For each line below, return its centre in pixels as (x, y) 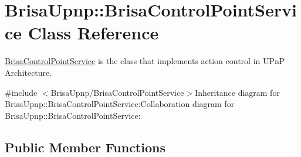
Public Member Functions (85, 147)
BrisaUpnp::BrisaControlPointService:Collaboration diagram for (120, 104)
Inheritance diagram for (237, 92)
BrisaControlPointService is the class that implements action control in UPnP (145, 61)
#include (21, 92)
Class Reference (93, 33)
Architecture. (28, 72)
